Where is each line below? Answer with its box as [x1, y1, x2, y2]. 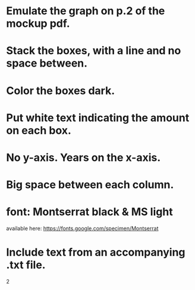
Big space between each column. [6, 178, 174, 191]
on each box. [6, 124, 71, 137]
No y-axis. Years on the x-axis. [6, 150, 161, 164]
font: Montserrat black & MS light [6, 205, 174, 219]
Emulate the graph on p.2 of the [6, 4, 165, 18]
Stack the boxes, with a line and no [6, 44, 181, 58]
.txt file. [6, 259, 46, 272]
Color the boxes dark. [6, 84, 115, 97]
